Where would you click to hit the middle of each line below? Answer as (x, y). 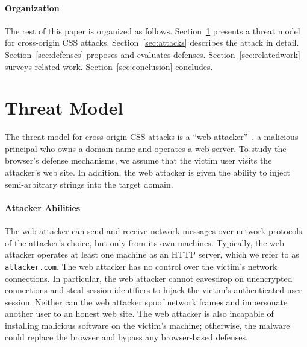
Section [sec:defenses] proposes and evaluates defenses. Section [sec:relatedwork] (153, 54)
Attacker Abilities (43, 207)
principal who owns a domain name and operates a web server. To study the (146, 148)
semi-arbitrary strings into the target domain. (89, 184)
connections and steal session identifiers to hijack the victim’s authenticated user (153, 290)
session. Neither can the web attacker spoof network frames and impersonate (146, 301)
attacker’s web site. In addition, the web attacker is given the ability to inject (147, 172)
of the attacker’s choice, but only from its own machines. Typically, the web (144, 242)
